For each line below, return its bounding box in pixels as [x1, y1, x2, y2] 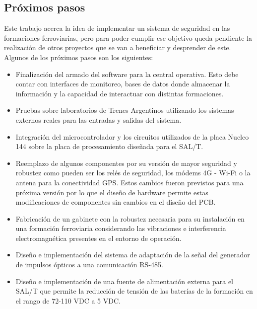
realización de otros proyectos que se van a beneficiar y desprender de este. [4, 42, 231, 53]
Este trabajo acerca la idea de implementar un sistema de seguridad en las [4, 23, 230, 33]
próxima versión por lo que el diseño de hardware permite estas [15, 187, 208, 197]
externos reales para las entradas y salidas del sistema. [15, 114, 182, 125]
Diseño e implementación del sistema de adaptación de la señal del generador [15, 249, 250, 260]
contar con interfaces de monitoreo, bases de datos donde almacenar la [15, 78, 230, 89]
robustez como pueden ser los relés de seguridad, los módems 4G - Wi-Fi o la [15, 167, 251, 178]
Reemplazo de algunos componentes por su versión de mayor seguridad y [15, 157, 237, 168]
